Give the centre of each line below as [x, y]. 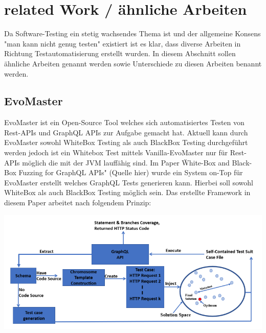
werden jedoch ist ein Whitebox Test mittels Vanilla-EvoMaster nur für [116, 152]
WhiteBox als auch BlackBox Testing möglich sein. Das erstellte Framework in [127, 192]
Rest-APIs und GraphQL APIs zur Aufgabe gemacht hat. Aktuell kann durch [126, 132]
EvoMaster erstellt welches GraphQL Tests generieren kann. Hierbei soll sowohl [129, 182]
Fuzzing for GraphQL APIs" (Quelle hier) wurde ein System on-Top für [131, 172]
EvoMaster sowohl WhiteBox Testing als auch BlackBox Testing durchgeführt [126, 142]
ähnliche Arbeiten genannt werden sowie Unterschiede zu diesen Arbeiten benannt [133, 63]
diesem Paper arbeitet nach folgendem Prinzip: [78, 203]
